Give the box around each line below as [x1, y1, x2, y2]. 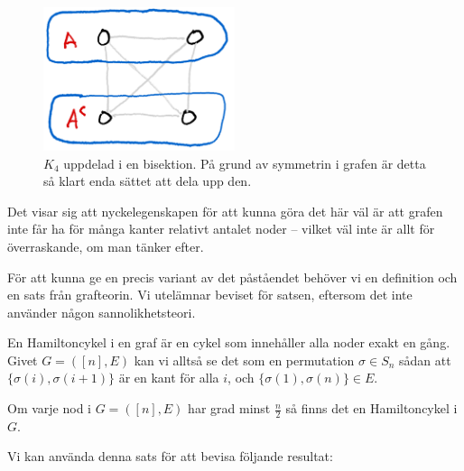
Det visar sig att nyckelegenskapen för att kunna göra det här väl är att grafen [7, 201, 443, 220]
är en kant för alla [118, 368, 219, 387]
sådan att [399, 350, 451, 369]
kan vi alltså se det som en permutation [134, 350, 355, 369]
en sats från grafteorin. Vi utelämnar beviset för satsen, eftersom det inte [7, 285, 413, 304]
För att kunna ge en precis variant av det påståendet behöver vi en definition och [7, 267, 458, 286]
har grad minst [188, 399, 271, 418]
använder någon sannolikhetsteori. [7, 302, 196, 321]
